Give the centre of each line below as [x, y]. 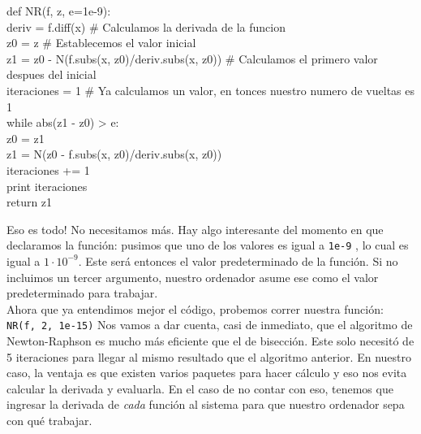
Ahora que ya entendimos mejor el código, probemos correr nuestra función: [195, 308]
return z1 [30, 202]
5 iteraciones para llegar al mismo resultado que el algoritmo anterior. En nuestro [209, 356]
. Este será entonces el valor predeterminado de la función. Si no [238, 260]
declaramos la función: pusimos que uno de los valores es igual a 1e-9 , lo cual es [208, 245]
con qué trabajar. [49, 420]
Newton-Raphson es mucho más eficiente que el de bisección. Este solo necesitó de [210, 341]
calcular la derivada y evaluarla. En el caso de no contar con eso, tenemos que [200, 388]
